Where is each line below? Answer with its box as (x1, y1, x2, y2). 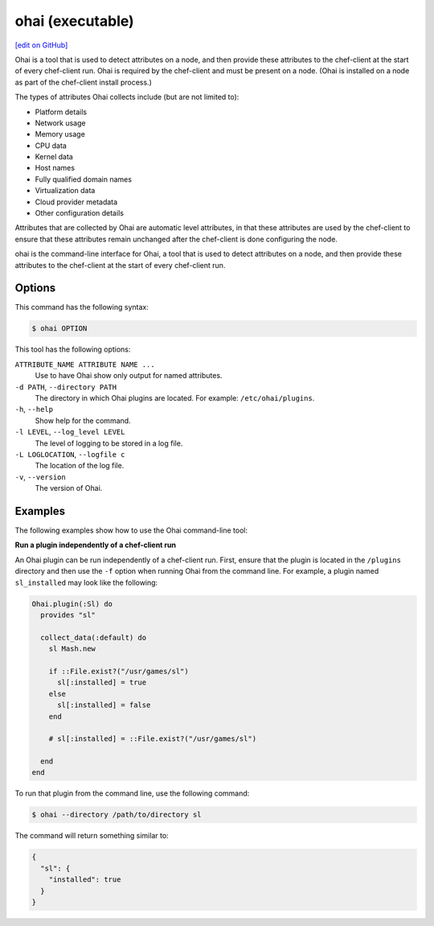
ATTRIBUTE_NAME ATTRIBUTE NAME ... (14, 360, 156, 369)
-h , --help (14, 405, 54, 414)
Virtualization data (35, 186, 96, 195)
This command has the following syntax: (14, 302, 149, 312)
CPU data (35, 141, 68, 150)
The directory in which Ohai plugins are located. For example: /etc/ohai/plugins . (35, 393, 315, 403)
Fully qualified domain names (35, 174, 133, 184)
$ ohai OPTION (31, 324, 88, 333)
